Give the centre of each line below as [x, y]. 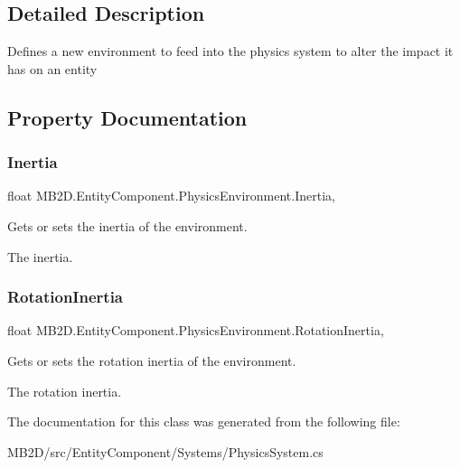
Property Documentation [127, 117]
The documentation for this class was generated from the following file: [204, 421]
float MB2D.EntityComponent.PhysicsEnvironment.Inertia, [171, 196]
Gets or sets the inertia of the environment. [127, 225]
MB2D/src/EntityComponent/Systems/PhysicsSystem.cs [165, 451]
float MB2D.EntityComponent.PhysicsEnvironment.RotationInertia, [196, 330]
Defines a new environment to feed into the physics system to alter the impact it [230, 51]
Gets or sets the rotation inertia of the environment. [152, 360]
